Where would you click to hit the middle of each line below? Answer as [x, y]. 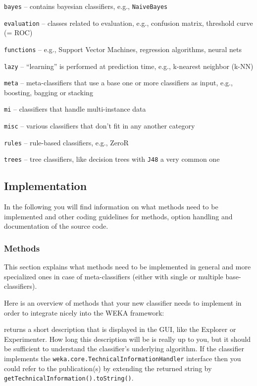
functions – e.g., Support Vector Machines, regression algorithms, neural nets [123, 49]
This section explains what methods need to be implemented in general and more [128, 267]
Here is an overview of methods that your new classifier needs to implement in [123, 303]
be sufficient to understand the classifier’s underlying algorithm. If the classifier [124, 349]
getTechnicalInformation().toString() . [69, 378]
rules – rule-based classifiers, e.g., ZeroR [66, 142]
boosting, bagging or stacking [49, 92]
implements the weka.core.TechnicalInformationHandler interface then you [123, 358]
